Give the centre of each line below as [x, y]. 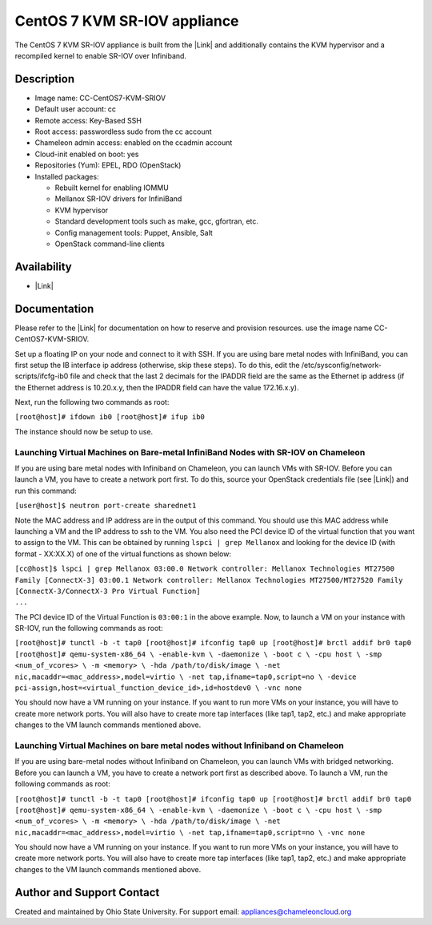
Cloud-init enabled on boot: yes [87, 154]
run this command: [46, 491]
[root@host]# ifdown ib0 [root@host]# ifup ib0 [110, 417]
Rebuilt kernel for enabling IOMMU [112, 188]
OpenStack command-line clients [110, 244]
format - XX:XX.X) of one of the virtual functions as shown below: [123, 554]
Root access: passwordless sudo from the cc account [123, 131]
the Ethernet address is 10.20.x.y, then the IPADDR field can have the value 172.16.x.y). [157, 387]
